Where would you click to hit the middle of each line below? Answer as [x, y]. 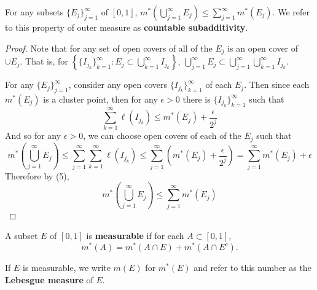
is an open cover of [263, 48]
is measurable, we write [67, 268]
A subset [22, 236]
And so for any [33, 135]
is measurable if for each [135, 236]
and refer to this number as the [252, 268]
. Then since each [277, 84]
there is [197, 99]
